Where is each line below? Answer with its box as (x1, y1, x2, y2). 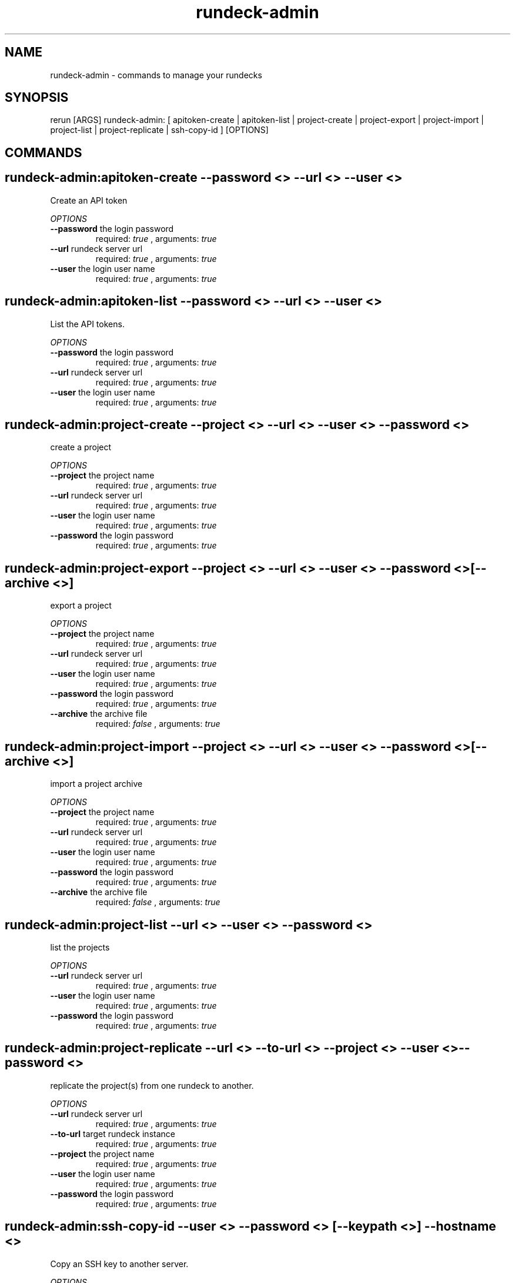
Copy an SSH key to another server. (50, 1258, 189, 1269)
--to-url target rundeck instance (50, 1128, 175, 1139)
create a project (50, 442, 112, 453)
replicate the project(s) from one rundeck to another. (50, 1080, 254, 1091)
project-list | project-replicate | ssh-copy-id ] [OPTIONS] (50, 125, 269, 135)
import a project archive (50, 779, 143, 789)
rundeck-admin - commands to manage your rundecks (50, 69, 262, 80)
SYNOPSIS (5, 90, 69, 105)
